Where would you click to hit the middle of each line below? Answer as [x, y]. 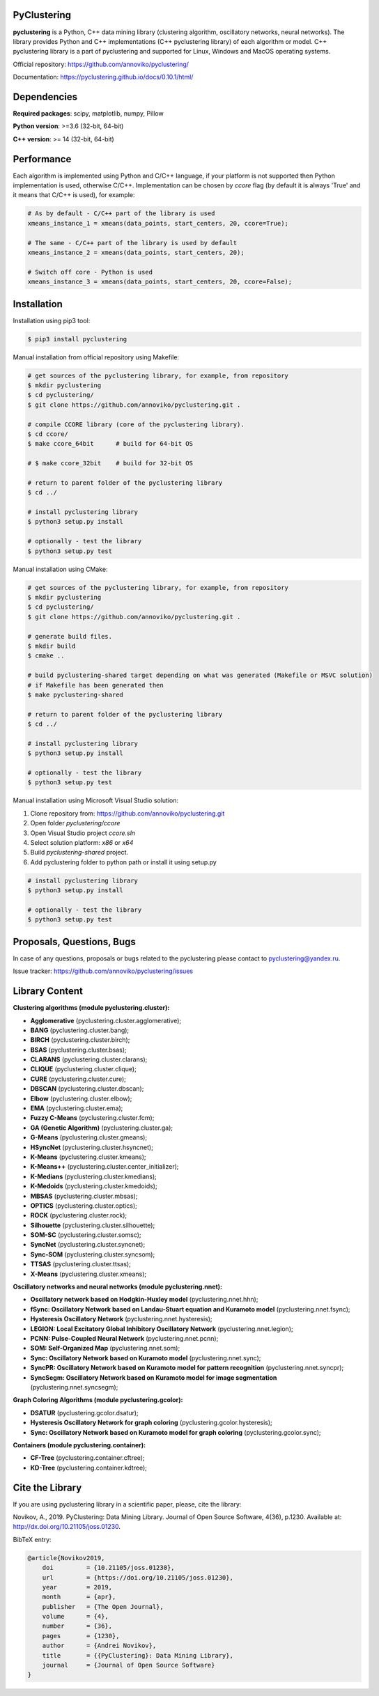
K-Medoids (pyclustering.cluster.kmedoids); [94, 1186]
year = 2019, [77, 1587]
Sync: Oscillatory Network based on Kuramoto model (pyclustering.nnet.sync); [146, 1357]
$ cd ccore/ [48, 434]
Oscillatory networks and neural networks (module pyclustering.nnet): [118, 1287]
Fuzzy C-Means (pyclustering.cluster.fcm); [92, 1118]
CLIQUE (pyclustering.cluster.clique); [84, 1069]
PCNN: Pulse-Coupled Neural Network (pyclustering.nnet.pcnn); [124, 1338]
